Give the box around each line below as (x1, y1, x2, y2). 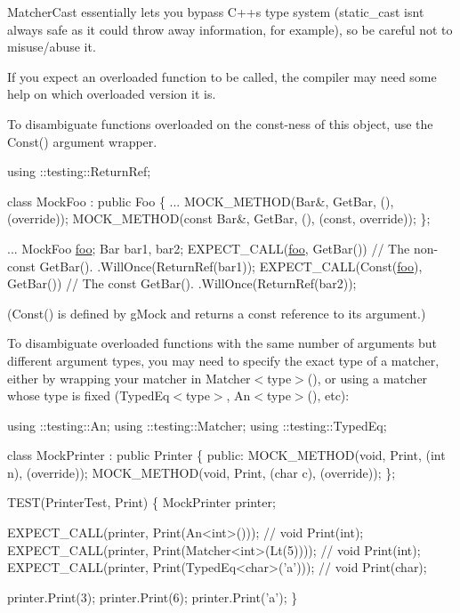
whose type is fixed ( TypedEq (7, 386, 170, 405)
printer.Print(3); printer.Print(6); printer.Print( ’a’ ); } (7, 587, 298, 606)
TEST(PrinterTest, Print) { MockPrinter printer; (7, 493, 276, 512)
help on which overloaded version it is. (7, 85, 216, 103)
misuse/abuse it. (7, 37, 96, 56)
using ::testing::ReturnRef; (7, 162, 151, 181)
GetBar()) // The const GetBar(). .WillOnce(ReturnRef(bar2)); (7, 274, 357, 293)
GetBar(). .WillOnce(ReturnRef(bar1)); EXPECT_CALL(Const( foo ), (39, 256, 423, 275)
